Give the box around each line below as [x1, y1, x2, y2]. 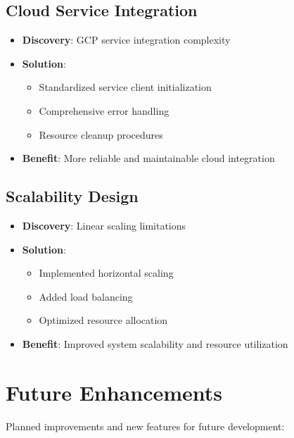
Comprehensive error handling [39, 103, 170, 118]
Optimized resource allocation [39, 313, 168, 327]
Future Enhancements [6, 377, 223, 406]
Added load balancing [39, 289, 133, 304]
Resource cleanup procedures [39, 127, 163, 142]
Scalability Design [6, 185, 139, 207]
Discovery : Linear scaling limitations [22, 218, 186, 232]
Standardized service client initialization [39, 80, 212, 94]
